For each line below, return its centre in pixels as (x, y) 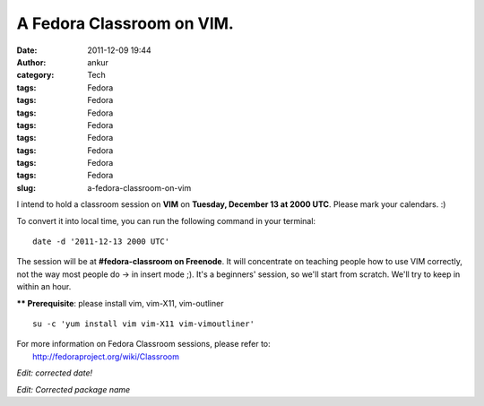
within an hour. (44, 287)
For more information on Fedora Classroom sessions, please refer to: (143, 344)
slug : (26, 187)
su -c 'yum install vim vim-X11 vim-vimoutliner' (144, 324)
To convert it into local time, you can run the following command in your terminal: (166, 220)
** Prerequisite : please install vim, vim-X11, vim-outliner (120, 303)
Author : (31, 62)
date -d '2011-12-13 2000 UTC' (101, 242)
